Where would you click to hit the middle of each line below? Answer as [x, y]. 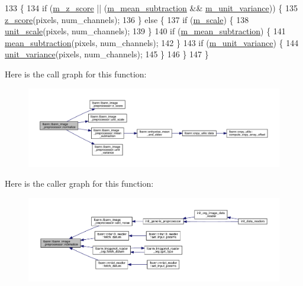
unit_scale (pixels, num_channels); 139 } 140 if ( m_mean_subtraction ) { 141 [145, 31]
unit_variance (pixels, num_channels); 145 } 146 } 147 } [107, 54]
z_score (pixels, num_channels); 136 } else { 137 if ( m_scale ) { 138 [127, 19]
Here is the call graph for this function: [76, 74]
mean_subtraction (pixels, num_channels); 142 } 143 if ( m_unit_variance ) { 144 [152, 42]
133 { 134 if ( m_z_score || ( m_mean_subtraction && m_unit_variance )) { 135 [151, 8]
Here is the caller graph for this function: [79, 183]
